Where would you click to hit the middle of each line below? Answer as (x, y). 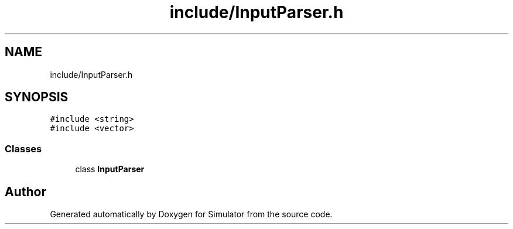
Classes (23, 148)
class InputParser (110, 169)
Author (25, 192)
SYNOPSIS (37, 97)
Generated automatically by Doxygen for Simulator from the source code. (191, 214)
